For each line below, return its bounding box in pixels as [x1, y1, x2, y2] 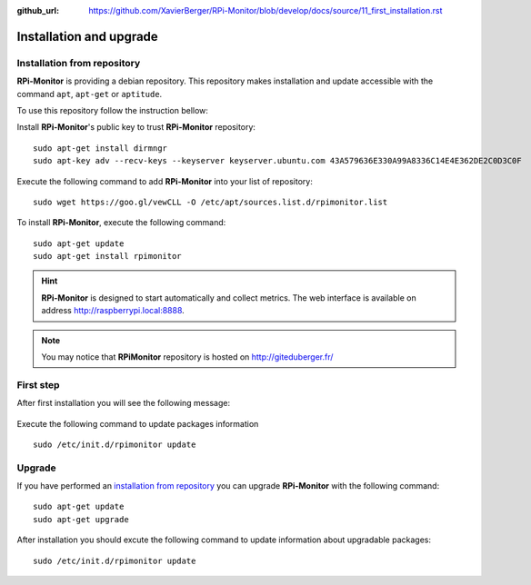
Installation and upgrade [16, 28, 158, 45]
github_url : [16, 5, 59, 15]
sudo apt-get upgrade [33, 514, 129, 524]
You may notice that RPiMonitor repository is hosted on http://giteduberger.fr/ [41, 352, 334, 362]
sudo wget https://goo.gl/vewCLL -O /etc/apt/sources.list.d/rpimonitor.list [33, 196, 388, 207]
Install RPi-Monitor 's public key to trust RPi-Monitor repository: [16, 122, 256, 133]
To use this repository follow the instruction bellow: [16, 104, 209, 115]
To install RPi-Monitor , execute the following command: [16, 217, 226, 228]
